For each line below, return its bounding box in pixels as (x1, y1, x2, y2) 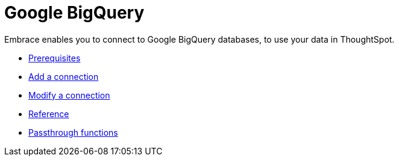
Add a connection (28, 71, 99, 82)
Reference (28, 108, 69, 119)
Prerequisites (28, 52, 81, 63)
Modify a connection (28, 90, 110, 100)
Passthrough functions (28, 127, 118, 138)
